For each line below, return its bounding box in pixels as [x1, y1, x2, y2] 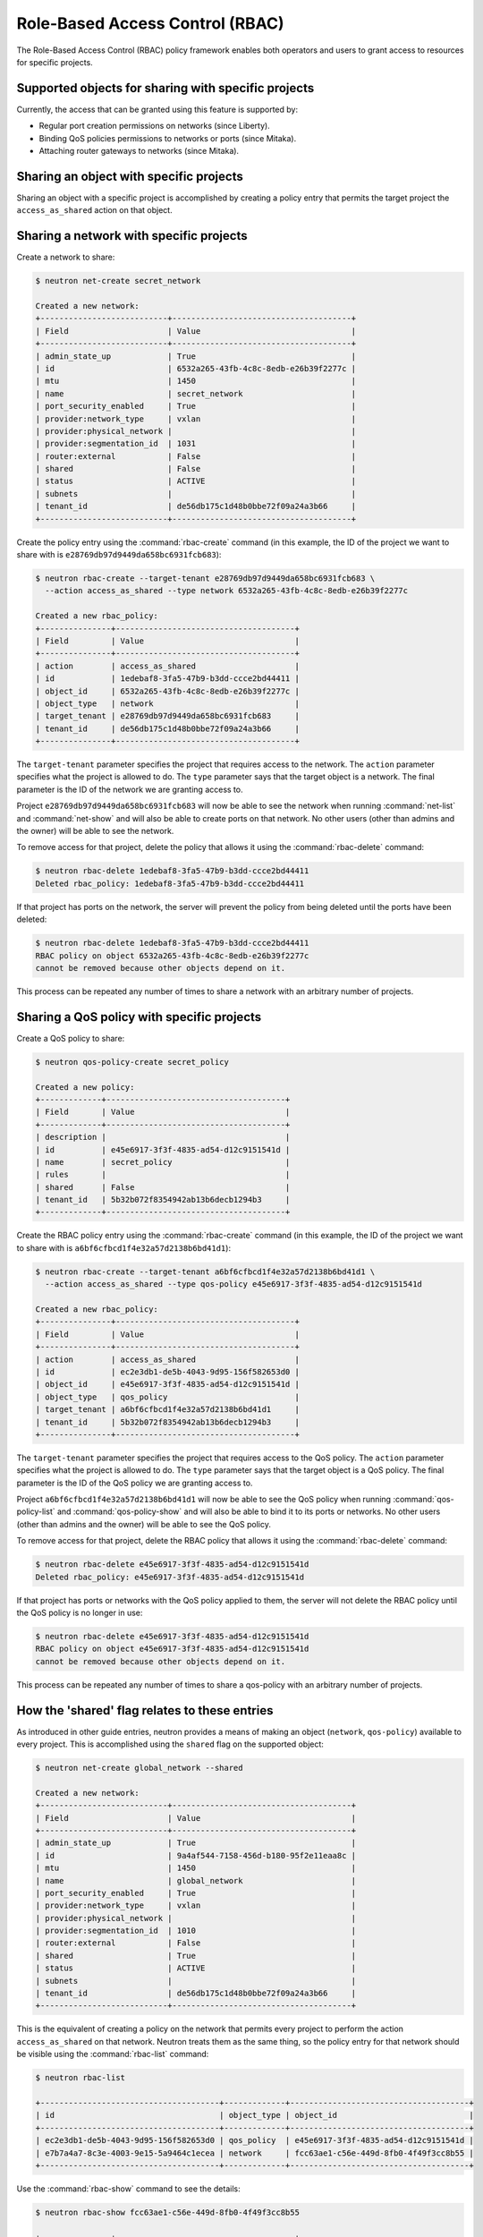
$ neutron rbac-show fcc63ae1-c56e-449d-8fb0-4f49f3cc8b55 [35, 2207, 300, 2217]
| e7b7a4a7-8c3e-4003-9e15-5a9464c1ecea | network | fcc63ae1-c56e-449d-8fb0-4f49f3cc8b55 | [35, 2148, 474, 2158]
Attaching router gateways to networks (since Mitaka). [38, 146, 240, 157]
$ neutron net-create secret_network [35, 276, 201, 286]
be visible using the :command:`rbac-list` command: [16, 2049, 209, 2060]
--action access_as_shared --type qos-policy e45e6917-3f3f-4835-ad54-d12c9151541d [45, 1280, 422, 1289]
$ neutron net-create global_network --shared [35, 1763, 243, 1773]
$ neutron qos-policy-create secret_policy [35, 1057, 230, 1067]
